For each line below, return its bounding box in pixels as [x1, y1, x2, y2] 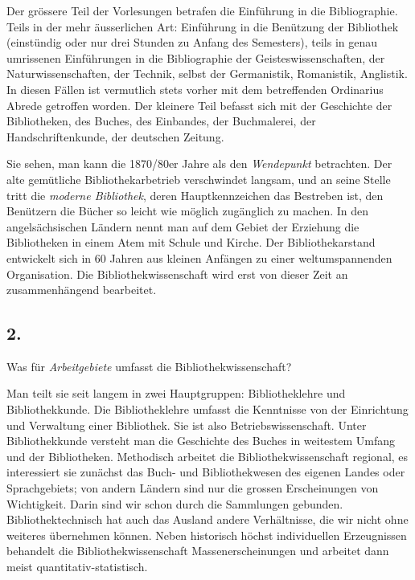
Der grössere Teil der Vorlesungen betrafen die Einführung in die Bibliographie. [6, 2, 398, 18]
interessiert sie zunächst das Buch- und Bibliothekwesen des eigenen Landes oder [6, 464, 405, 480]
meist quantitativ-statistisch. [6, 558, 148, 575]
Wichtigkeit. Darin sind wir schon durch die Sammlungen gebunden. [6, 495, 343, 512]
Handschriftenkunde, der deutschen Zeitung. [6, 128, 224, 145]
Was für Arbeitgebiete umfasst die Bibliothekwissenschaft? [6, 357, 292, 374]
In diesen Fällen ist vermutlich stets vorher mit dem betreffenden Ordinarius [6, 80, 384, 97]
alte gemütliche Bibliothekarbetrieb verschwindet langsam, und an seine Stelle [6, 170, 391, 187]
